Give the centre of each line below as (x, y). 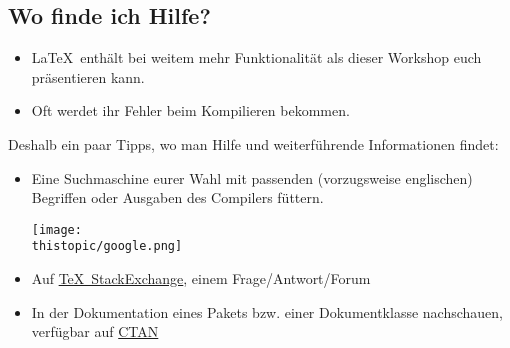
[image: (56, 229)
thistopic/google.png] (107, 246)
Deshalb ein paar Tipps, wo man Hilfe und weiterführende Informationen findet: (253, 143)
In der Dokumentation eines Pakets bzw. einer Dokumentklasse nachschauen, (267, 311)
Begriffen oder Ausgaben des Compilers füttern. (177, 197)
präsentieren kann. (88, 76)
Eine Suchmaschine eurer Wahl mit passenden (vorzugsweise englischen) (252, 177)
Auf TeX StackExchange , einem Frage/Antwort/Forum (201, 278)
